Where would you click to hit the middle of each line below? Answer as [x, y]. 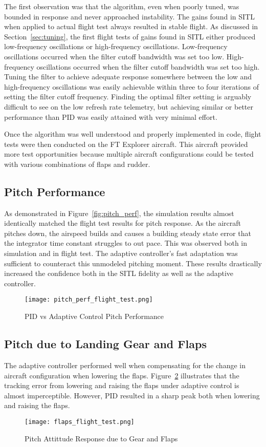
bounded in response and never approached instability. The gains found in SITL [129, 16]
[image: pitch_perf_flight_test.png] [89, 300]
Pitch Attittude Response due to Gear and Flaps [101, 438]
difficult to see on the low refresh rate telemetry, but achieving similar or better [129, 106]
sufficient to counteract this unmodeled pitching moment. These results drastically [133, 263]
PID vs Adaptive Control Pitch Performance [94, 316]
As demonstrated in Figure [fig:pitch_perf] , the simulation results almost [119, 213]
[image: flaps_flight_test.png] [80, 422]
